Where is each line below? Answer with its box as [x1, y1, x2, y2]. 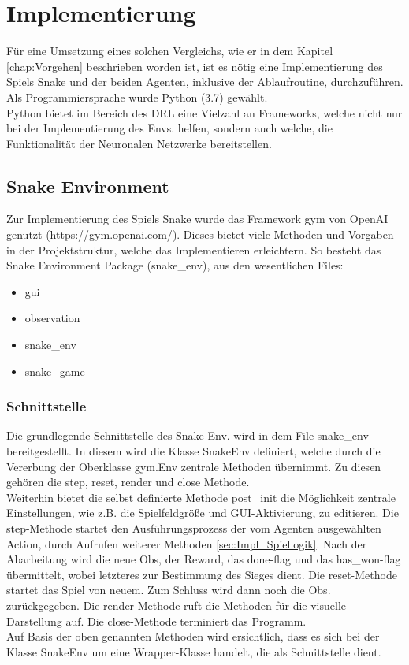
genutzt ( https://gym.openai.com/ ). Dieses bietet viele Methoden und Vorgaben [6, 226, 394, 243]
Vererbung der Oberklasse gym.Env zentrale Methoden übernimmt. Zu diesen [6, 458, 381, 474]
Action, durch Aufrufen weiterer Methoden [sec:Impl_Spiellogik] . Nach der [6, 535, 367, 552]
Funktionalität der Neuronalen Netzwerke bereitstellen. [6, 135, 272, 151]
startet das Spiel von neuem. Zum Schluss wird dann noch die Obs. [6, 581, 331, 598]
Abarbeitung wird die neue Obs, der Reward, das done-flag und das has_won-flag [6, 551, 401, 567]
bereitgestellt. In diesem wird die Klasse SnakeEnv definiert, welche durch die [6, 443, 381, 459]
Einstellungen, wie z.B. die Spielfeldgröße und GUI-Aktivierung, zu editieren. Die [6, 504, 399, 521]
